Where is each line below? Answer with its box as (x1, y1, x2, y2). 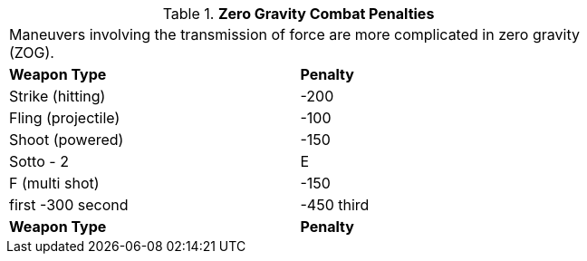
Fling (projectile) (9, 109, 120, 127)
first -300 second (9, 196, 129, 214)
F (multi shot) (9, 174, 100, 192)
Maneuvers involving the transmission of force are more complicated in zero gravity (9, 25, 580, 43)
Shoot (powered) (9, 130, 124, 149)
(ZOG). (9, 43, 54, 62)
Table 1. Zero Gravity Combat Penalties (162, 5, 435, 23)
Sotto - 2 (9, 152, 69, 170)
